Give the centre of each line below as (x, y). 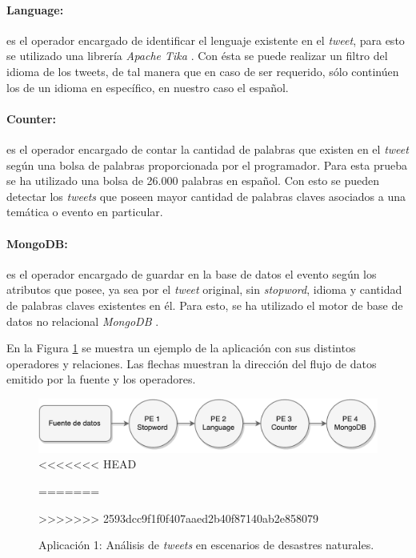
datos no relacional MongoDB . (83, 321)
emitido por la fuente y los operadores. (101, 379)
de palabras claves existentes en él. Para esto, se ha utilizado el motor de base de (205, 305)
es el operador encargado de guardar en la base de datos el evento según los (192, 273)
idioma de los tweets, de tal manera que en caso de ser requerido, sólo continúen (203, 71)
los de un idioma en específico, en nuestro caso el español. (148, 87)
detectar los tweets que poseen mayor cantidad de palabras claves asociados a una (206, 196)
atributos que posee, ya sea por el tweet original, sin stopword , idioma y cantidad (204, 289)
